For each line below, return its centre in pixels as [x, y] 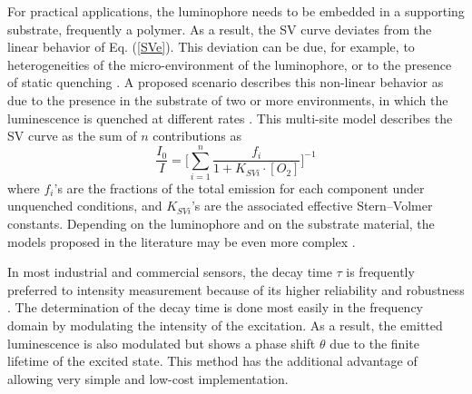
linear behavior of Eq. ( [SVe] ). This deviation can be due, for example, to [211, 47]
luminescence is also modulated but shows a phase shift [162, 343]
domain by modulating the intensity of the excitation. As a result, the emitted [225, 325]
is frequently [380, 272]
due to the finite [374, 343]
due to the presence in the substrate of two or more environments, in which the [228, 99]
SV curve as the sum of [72, 136]
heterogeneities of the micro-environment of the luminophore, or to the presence [230, 64]
